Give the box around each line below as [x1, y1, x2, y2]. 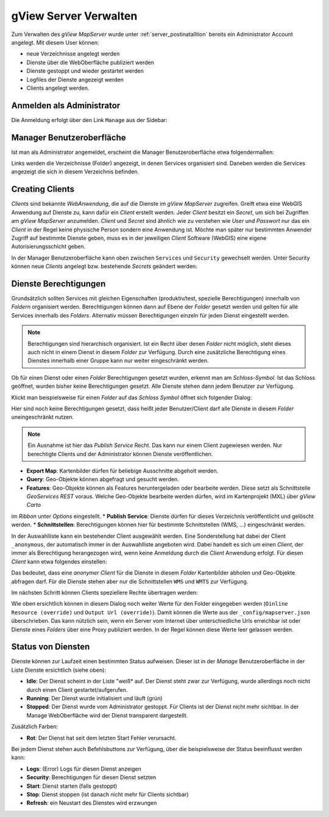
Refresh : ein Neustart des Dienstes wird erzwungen [26, 799, 157, 807]
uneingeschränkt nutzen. [11, 413, 74, 421]
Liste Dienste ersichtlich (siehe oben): [11, 666, 107, 674]
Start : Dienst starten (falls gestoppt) [26, 782, 118, 790]
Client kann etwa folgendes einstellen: [11, 557, 107, 565]
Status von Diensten [11, 642, 90, 652]
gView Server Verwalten [11, 9, 138, 23]
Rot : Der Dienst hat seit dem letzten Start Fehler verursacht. [26, 734, 177, 741]
